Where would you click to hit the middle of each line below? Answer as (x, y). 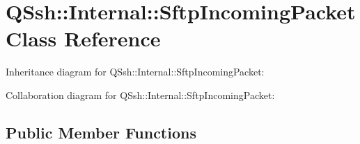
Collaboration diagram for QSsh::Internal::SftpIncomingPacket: (140, 94)
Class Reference (83, 38)
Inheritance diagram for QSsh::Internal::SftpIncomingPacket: (135, 72)
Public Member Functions (101, 132)
